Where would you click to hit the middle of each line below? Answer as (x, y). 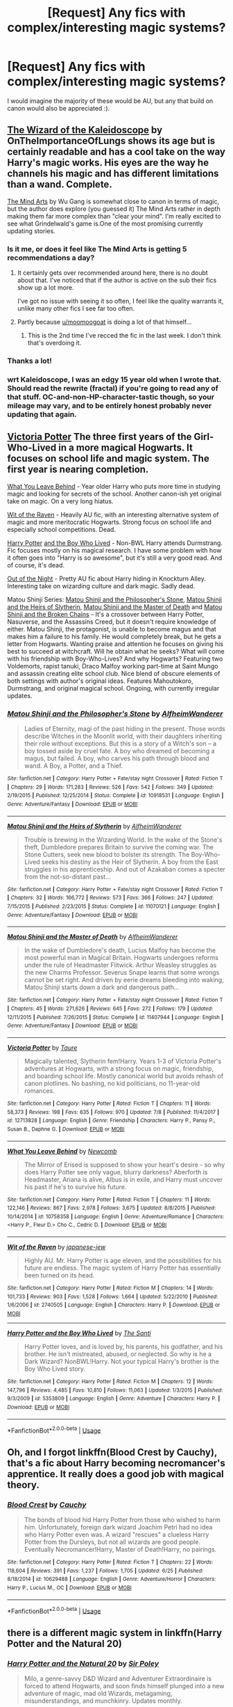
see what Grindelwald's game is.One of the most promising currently (105, 223)
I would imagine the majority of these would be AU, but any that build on (110, 101)
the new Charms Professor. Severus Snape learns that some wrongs (122, 973)
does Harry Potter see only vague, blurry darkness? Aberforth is (116, 1172)
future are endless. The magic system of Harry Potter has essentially (122, 1268)
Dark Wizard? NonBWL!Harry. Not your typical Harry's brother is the (122, 1362)
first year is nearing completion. (78, 470)
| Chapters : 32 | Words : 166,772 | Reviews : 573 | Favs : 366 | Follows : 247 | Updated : (111, 898)
